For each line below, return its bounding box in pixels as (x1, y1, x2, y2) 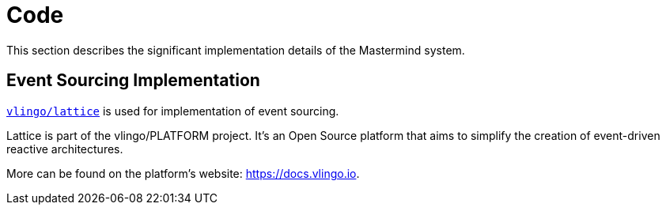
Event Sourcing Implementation (6, 70, 260, 91)
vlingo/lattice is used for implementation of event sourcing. (6, 104, 339, 118)
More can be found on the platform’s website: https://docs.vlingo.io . (6, 166, 360, 180)
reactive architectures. (6, 141, 123, 156)
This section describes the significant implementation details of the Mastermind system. (6, 43, 465, 57)
